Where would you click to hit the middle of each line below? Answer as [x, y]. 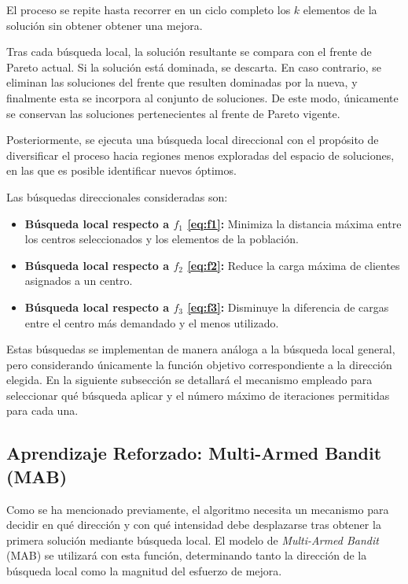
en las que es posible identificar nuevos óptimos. [121, 170]
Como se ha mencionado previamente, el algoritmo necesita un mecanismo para [198, 509]
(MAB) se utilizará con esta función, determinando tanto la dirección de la [187, 555]
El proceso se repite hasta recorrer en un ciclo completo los [149, 9]
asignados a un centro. [79, 281]
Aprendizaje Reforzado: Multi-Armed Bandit [194, 453]
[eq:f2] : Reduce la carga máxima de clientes [294, 265]
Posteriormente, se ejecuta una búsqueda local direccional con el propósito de [193, 140]
